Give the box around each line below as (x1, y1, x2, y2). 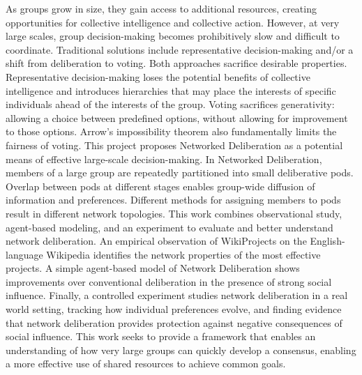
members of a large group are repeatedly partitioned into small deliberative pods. (6, 165, 354, 180)
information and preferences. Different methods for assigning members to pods (6, 192, 341, 207)
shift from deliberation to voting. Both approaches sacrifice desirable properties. (6, 56, 347, 70)
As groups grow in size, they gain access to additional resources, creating (6, 1, 317, 15)
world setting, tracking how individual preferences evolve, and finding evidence (6, 302, 342, 316)
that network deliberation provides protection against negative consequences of (6, 315, 342, 330)
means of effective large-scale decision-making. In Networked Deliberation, (6, 151, 322, 166)
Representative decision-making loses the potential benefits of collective (6, 69, 310, 84)
